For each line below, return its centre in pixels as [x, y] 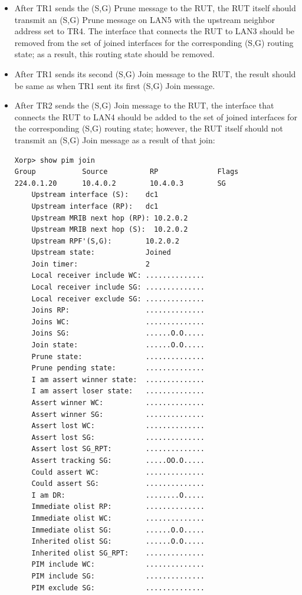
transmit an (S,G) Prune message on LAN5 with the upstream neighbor [145, 19]
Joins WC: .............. [118, 322]
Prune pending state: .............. [118, 368]
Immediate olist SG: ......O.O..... [118, 530]
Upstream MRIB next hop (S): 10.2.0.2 [110, 230]
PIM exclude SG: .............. [118, 588]
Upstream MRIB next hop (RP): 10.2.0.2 [110, 218]
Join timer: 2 [91, 264]
